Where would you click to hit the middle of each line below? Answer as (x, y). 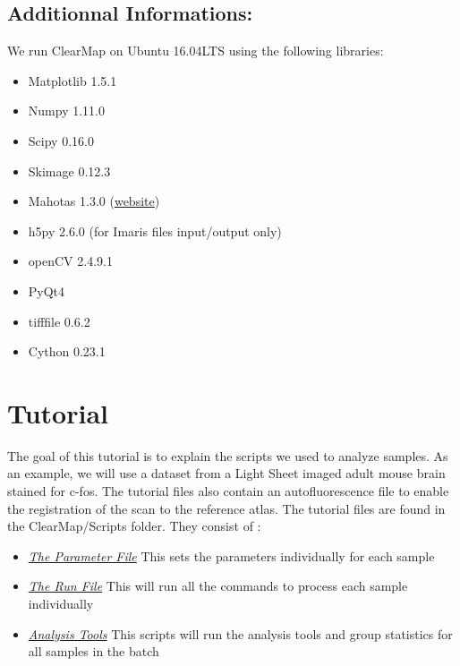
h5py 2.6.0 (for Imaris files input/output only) (155, 231)
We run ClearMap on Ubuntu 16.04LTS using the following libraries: (196, 51)
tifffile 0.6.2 (59, 321)
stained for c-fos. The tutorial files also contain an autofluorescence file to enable (228, 491)
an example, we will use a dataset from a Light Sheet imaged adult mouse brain (226, 473)
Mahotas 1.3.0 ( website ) (94, 201)
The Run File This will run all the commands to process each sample (218, 586)
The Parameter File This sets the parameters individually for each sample (231, 555)
